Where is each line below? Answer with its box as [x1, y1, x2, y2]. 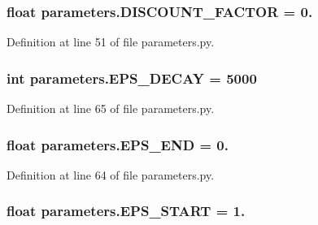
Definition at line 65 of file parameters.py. [7, 100, 215, 117]
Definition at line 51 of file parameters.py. [7, 33, 215, 50]
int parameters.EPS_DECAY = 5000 [7, 67, 257, 88]
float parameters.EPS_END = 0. [7, 134, 229, 154]
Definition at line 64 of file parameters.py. [7, 166, 215, 183]
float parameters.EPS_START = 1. [7, 201, 246, 221]
